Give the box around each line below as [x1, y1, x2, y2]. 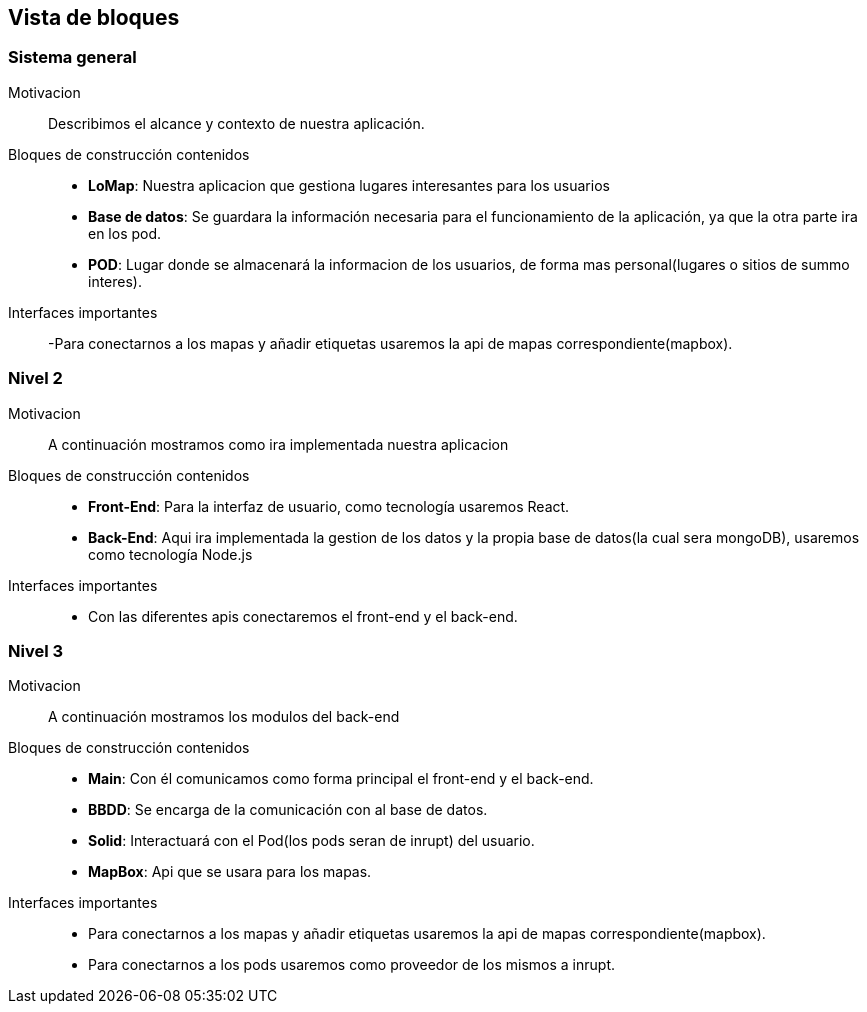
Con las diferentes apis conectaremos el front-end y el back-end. [88, 607, 518, 625]
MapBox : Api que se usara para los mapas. [88, 863, 372, 881]
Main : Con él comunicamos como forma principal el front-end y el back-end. [88, 770, 594, 788]
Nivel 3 [8, 640, 64, 661]
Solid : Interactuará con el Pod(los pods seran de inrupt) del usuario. [88, 832, 535, 850]
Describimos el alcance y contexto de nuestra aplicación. [48, 114, 425, 132]
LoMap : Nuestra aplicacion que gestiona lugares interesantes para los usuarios [88, 176, 610, 194]
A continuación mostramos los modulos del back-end [48, 708, 400, 726]
